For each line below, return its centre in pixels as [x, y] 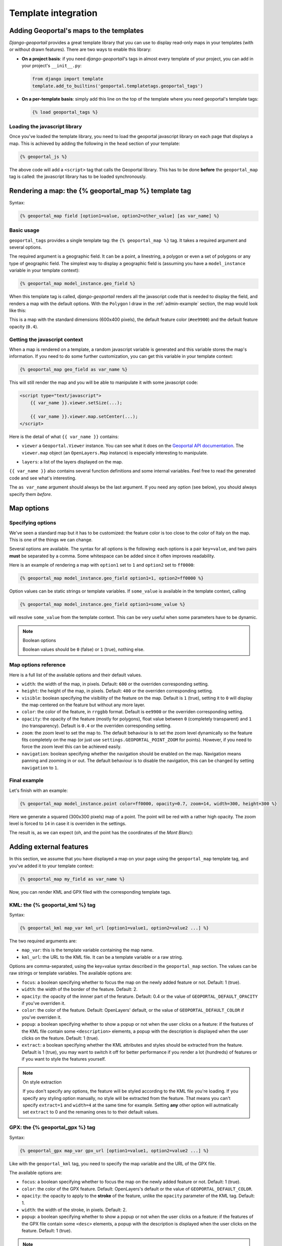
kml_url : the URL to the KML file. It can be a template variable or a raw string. [102, 957]
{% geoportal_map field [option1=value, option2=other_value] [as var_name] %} [120, 216]
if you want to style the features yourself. [64, 1059]
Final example [26, 780]
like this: [18, 311]
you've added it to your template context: [52, 866]
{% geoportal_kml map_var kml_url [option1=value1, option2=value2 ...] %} [114, 928]
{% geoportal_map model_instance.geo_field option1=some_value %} [102, 605]
